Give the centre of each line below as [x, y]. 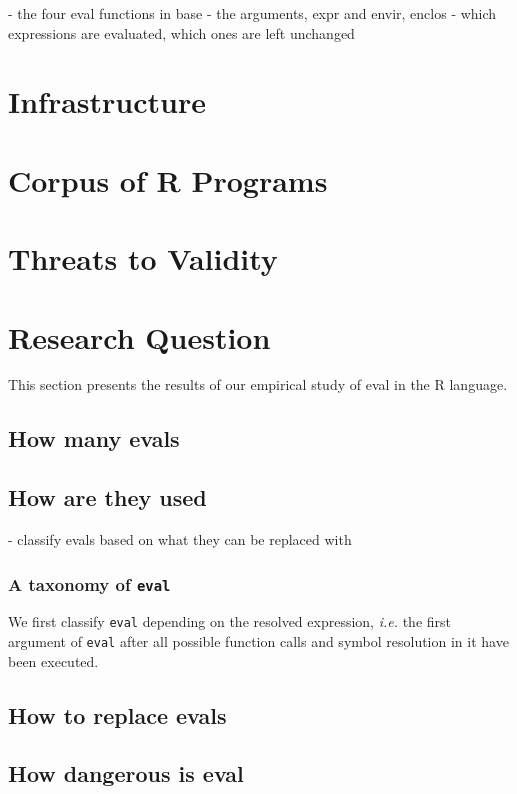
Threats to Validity [143, 258]
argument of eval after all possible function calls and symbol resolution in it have [258, 641]
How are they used [107, 497]
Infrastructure [107, 101]
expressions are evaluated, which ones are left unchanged [181, 32]
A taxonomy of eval [89, 583]
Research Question [139, 336]
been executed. [53, 660]
